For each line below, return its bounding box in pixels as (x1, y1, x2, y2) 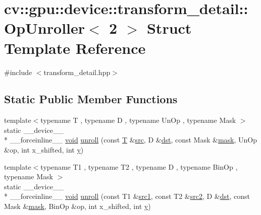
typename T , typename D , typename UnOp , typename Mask (40, 115, 236, 125)
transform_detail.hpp (43, 66, 111, 77)
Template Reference (4, 37, 146, 58)
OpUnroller (4, 18, 85, 38)
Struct (146, 18, 192, 38)
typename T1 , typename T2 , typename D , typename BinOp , (40, 161, 238, 172)
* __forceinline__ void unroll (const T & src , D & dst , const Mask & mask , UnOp (4, 134, 257, 145)
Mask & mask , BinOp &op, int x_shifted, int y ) (4, 201, 151, 211)
